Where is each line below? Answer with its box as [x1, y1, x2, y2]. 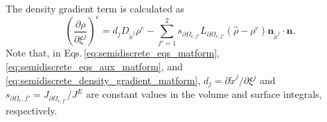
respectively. [6, 103, 58, 117]
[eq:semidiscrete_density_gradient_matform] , [6, 73, 201, 87]
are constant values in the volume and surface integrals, [86, 87, 322, 101]
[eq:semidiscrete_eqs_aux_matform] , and [6, 59, 183, 73]
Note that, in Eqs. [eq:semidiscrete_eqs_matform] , [6, 45, 220, 60]
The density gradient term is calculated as [6, 1, 185, 15]
